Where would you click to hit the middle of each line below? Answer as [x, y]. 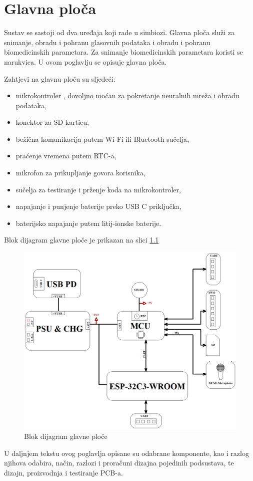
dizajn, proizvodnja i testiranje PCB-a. [63, 473]
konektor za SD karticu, [52, 122]
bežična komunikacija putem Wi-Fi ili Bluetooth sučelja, [102, 139]
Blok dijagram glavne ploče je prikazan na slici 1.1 [81, 240]
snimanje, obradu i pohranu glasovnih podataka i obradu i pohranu [107, 42]
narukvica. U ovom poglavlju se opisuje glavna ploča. [85, 61]
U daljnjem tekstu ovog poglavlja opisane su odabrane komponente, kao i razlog [126, 453]
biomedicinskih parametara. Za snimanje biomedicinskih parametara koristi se [123, 52]
